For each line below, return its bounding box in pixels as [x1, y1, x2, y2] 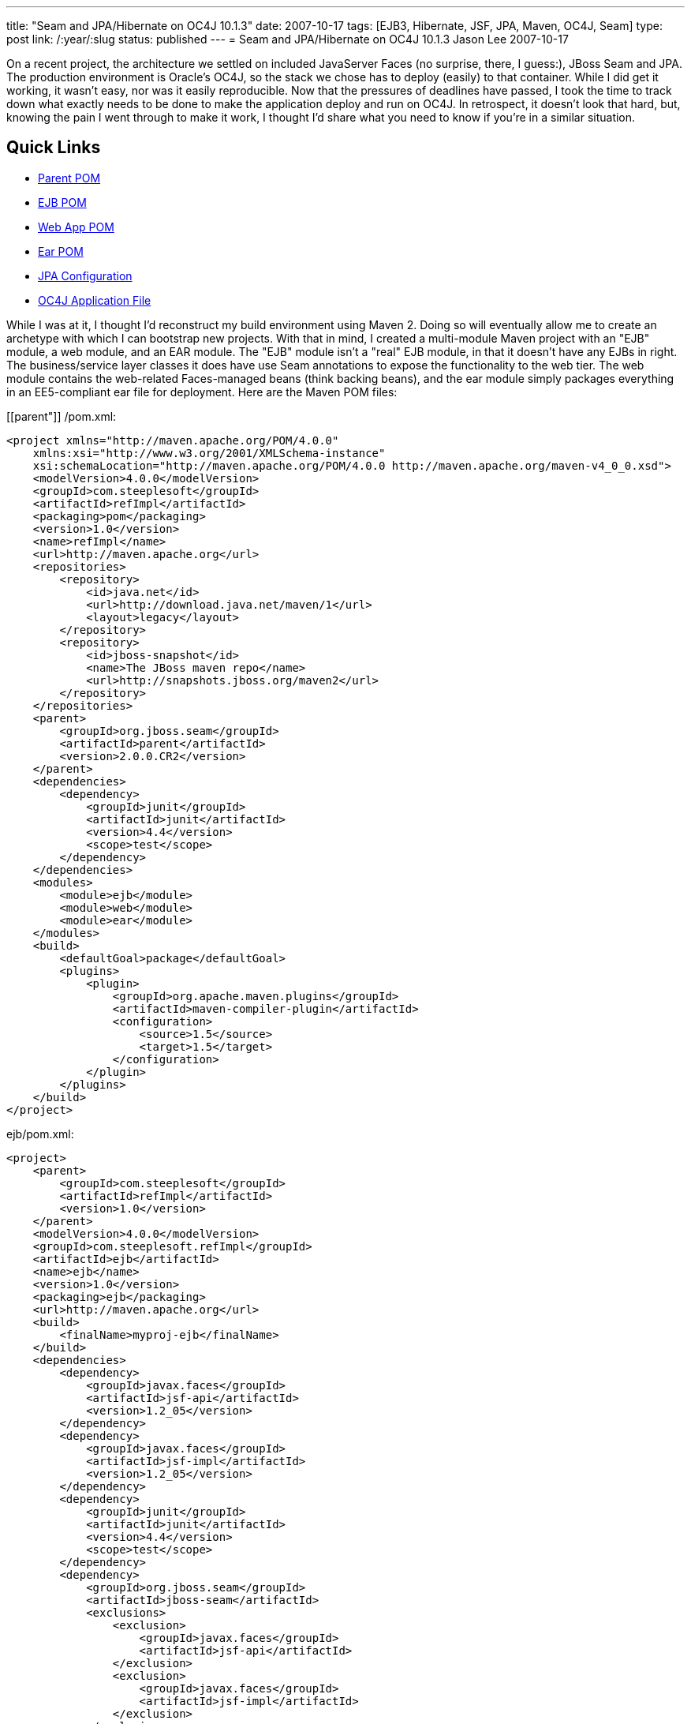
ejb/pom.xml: [6, 1126, 74, 1141]
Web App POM [38, 219, 114, 234]
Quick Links [6, 137, 101, 158]
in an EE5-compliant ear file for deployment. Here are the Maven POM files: [6, 384, 398, 399]
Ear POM [38, 244, 84, 258]
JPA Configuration [38, 268, 133, 283]
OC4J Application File [38, 293, 151, 307]
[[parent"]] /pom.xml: [6, 409, 117, 423]
